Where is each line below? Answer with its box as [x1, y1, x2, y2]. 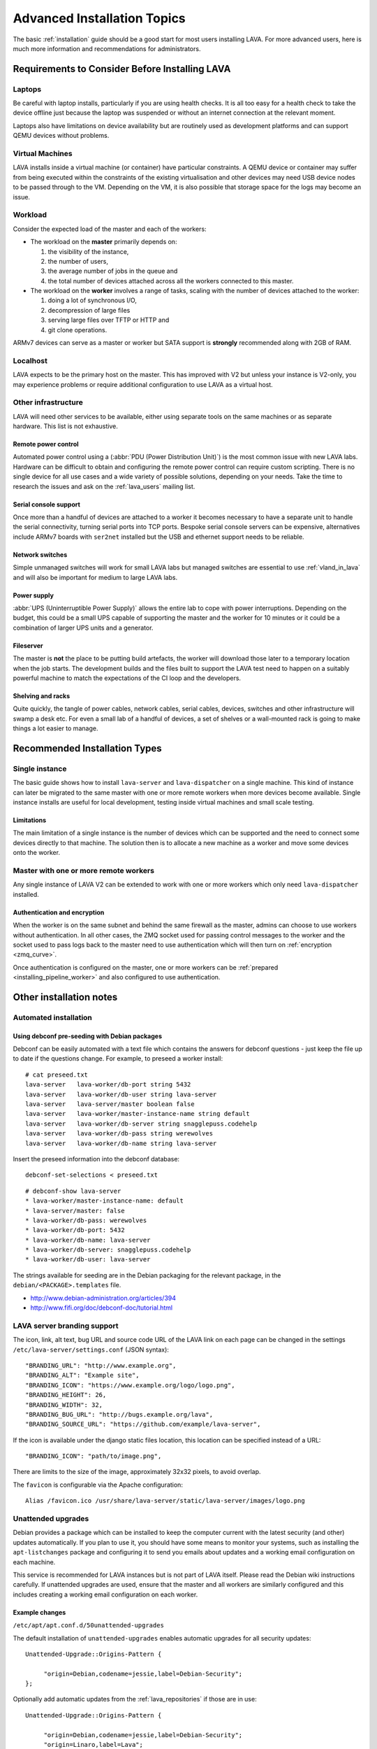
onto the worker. [13, 849, 61, 857]
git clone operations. [47, 325, 108, 334]
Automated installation [13, 1012, 92, 1022]
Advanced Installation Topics [13, 10, 186, 26]
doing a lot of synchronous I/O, [47, 296, 138, 304]
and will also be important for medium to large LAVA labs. [13, 573, 178, 581]
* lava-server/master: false [25, 1207, 125, 1215]
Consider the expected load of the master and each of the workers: [13, 225, 207, 233]
